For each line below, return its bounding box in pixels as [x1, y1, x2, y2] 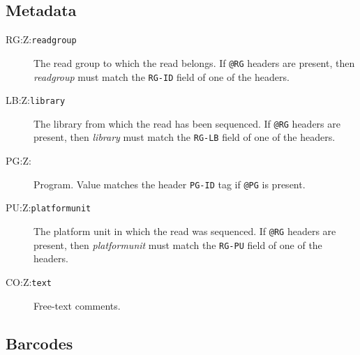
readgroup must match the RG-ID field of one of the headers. [33, 69, 290, 84]
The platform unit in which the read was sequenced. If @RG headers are [33, 224, 336, 239]
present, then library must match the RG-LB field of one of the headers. [33, 130, 336, 144]
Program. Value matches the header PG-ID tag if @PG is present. [33, 176, 306, 191]
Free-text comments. [33, 298, 121, 312]
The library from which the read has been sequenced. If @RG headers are [33, 116, 340, 130]
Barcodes [6, 332, 73, 354]
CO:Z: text [6, 274, 52, 289]
